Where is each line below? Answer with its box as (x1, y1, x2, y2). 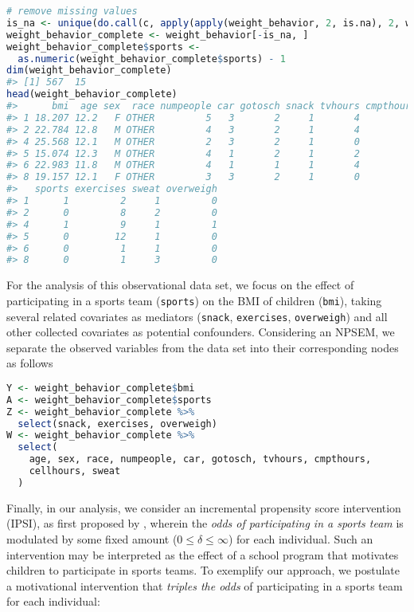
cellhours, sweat (29, 465, 121, 477)
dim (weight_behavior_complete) (6, 65, 172, 76)
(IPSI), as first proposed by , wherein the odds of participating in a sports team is (6, 515, 404, 532)
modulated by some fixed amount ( (6, 531, 178, 547)
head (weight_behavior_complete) (6, 88, 178, 100)
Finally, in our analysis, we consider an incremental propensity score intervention (6, 499, 401, 516)
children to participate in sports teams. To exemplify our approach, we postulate (6, 562, 400, 579)
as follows (6, 355, 53, 371)
